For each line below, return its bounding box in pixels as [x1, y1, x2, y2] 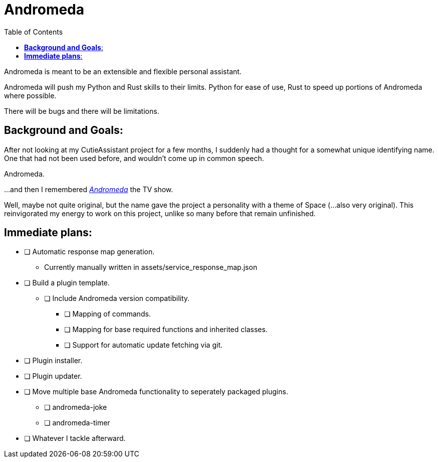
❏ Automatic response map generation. [24, 247, 155, 256]
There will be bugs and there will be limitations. [4, 106, 159, 115]
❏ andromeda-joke [44, 403, 107, 412]
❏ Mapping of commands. [64, 310, 151, 319]
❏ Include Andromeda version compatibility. [44, 294, 190, 303]
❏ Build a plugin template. [24, 278, 110, 287]
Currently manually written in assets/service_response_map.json [44, 263, 258, 272]
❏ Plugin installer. [24, 356, 83, 365]
